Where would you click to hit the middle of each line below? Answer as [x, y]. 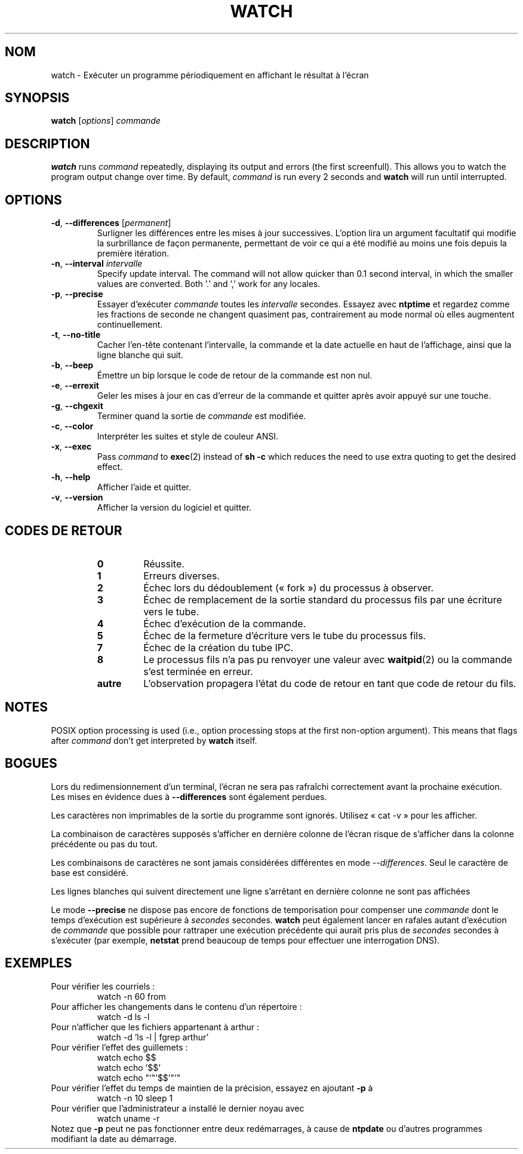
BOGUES [31, 764]
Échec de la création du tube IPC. [219, 647]
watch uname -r [128, 1118]
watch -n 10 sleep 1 [135, 1098]
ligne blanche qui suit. [140, 355]
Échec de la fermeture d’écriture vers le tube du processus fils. [285, 635]
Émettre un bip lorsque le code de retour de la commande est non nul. [235, 375]
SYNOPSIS [37, 98]
